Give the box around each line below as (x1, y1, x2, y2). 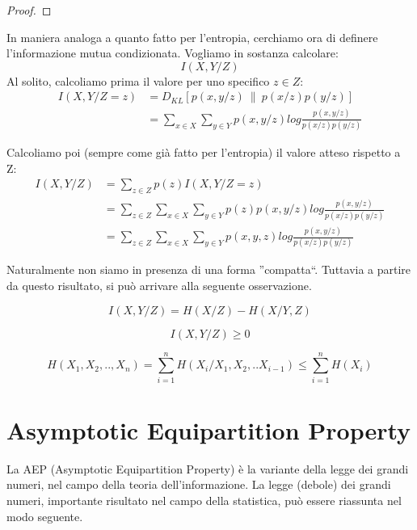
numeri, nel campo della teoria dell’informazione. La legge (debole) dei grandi (6, 476, 391, 493)
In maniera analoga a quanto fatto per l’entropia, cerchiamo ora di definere (6, 28, 378, 45)
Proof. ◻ (6, 2, 52, 18)
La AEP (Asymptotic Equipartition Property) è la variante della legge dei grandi (6, 460, 409, 477)
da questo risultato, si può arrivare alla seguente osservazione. (6, 276, 312, 293)
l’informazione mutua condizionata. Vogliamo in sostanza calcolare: (6, 44, 339, 61)
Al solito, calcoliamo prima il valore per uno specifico (6, 72, 270, 89)
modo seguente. (6, 507, 83, 524)
